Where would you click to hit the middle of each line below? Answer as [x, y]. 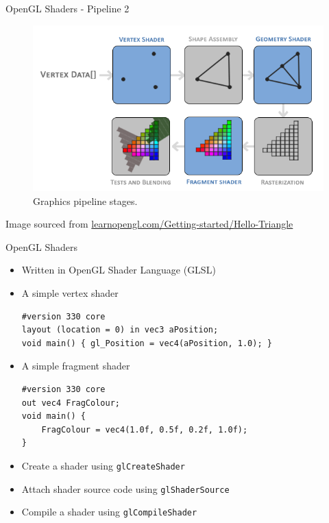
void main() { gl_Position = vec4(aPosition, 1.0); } [147, 343]
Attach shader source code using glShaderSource [125, 488]
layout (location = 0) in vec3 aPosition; [120, 330]
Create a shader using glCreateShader [103, 465]
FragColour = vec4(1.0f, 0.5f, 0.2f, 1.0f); [145, 429]
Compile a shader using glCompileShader [109, 512]
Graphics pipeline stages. [85, 200]
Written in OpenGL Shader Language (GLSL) [119, 270]
